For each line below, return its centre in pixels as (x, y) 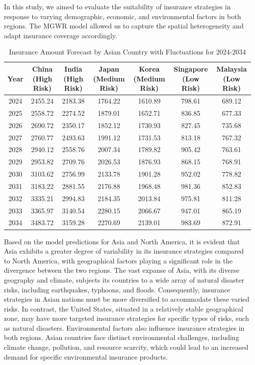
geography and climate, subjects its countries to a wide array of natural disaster (124, 279)
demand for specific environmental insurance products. (86, 356)
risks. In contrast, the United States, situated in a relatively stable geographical (124, 308)
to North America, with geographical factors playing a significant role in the (118, 260)
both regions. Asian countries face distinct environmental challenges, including (122, 337)
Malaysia (232, 68)
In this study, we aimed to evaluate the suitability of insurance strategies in (117, 6)
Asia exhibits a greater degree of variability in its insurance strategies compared (124, 251)
